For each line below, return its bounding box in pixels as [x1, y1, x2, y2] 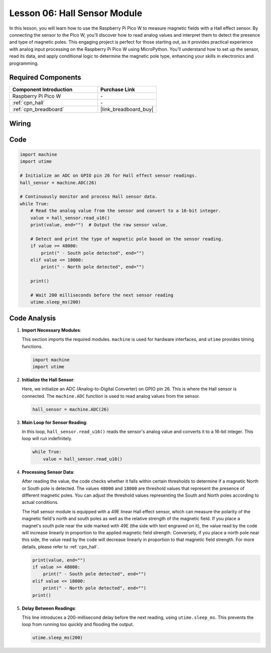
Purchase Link [100, 86, 135, 93]
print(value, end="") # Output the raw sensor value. [30, 222, 168, 228]
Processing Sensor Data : [22, 469, 75, 475]
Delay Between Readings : [22, 605, 77, 611]
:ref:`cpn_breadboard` [12, 106, 65, 113]
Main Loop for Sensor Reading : [22, 419, 88, 425]
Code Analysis [9, 314, 56, 322]
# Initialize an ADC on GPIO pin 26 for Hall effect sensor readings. [20, 173, 198, 178]
